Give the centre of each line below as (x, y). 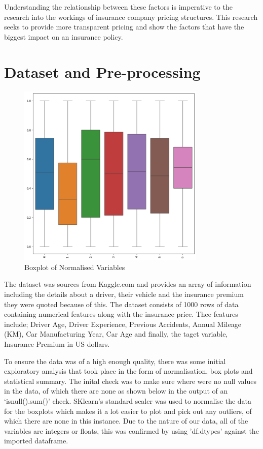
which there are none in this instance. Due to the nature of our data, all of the (126, 421)
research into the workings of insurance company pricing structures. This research (131, 17)
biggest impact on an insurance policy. (64, 36)
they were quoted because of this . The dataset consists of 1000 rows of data (121, 304)
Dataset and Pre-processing (102, 71)
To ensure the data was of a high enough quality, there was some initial (115, 361)
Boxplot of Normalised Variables (75, 267)
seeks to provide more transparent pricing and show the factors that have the (124, 27)
